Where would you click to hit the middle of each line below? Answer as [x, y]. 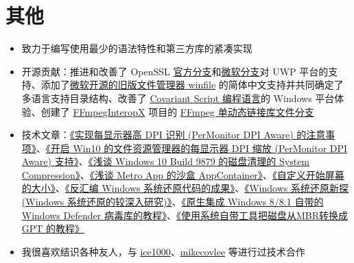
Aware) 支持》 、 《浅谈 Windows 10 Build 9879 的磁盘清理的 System [166, 161]
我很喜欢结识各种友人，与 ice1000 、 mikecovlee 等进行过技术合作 [163, 251]
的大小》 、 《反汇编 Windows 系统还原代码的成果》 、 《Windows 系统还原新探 [185, 188]
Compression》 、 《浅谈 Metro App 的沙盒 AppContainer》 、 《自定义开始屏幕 [183, 174]
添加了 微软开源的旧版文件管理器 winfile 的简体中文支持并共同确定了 [192, 85]
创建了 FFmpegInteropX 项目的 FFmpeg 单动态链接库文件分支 [177, 111]
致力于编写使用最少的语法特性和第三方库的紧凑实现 [137, 48]
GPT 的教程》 [53, 228]
